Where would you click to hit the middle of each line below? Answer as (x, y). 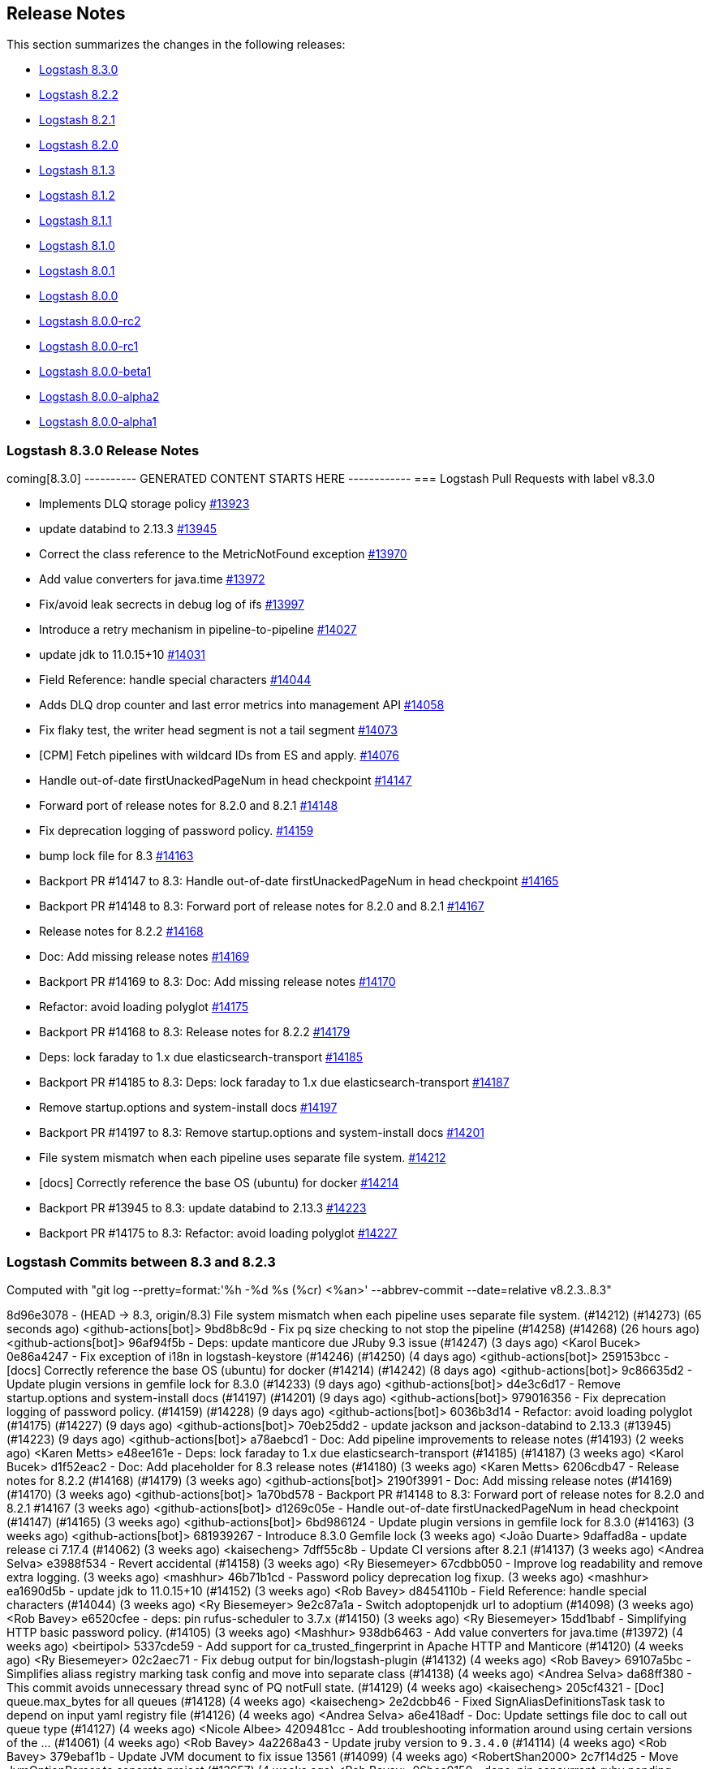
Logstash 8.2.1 (77, 120)
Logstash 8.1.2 (77, 196)
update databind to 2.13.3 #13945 (128, 529)
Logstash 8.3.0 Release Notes (103, 450)
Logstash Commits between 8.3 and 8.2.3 (141, 1261)
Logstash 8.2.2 (79, 95)
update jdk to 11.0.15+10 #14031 (123, 655)
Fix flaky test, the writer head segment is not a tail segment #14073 (218, 730)
